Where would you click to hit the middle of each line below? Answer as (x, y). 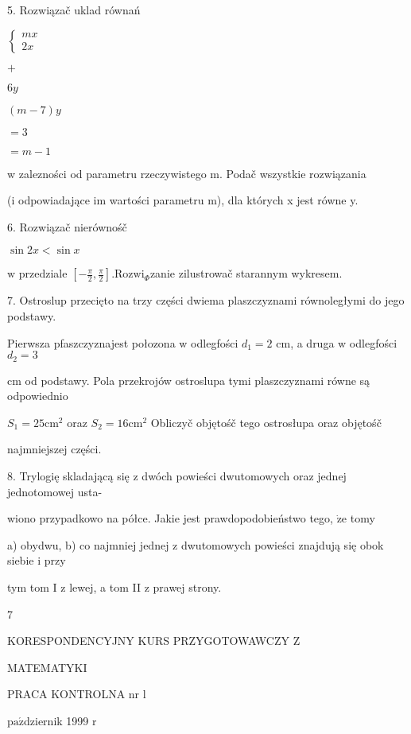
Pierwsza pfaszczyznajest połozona (91, 342)
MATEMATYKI (47, 667)
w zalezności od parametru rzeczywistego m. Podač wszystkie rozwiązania (187, 173)
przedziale (43, 273)
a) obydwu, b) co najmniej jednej (88, 544)
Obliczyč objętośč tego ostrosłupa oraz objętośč (266, 422)
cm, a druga (305, 342)
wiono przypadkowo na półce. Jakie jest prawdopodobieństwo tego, (170, 518)
